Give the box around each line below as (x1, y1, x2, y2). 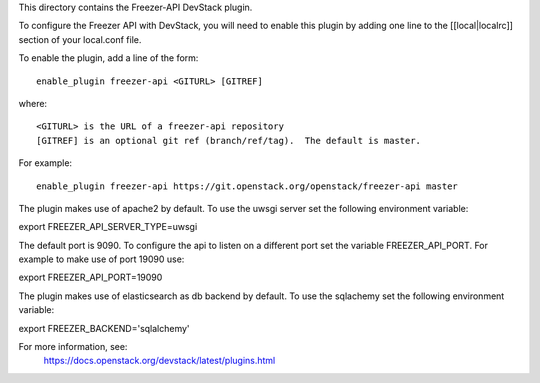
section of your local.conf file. (18, 33, 142, 45)
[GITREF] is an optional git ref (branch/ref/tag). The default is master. (36, 135, 422, 146)
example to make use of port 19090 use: (18, 253, 185, 265)
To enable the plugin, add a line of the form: (18, 52, 199, 64)
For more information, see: (18, 341, 128, 353)
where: (18, 97, 48, 109)
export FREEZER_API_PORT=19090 (18, 271, 163, 284)
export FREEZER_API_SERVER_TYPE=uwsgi (18, 221, 198, 233)
